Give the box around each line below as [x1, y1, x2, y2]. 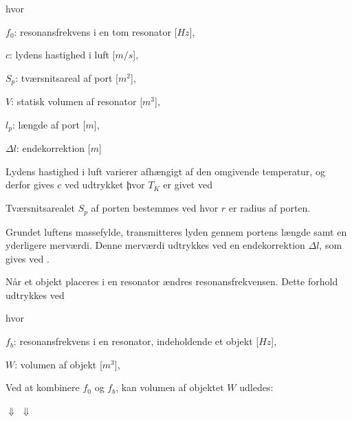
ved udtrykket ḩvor [64, 177, 145, 192]
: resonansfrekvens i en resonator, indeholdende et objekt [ [13, 334, 259, 348]
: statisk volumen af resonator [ [11, 94, 143, 109]
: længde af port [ [12, 117, 86, 131]
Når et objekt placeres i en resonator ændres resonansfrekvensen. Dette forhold [5, 274, 338, 289]
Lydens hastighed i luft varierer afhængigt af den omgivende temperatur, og [5, 164, 325, 178]
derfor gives [5, 177, 54, 192]
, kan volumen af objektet [115, 380, 224, 395]
